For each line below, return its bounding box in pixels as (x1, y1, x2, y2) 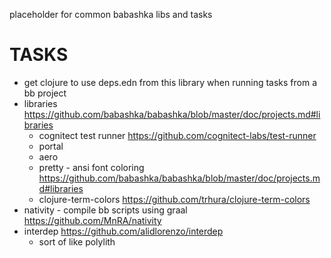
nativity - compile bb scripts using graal (23, 204, 188, 216)
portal (38, 140, 64, 152)
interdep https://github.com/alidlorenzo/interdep (23, 225, 224, 237)
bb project (23, 87, 67, 99)
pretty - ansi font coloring (38, 161, 145, 173)
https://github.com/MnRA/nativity (23, 214, 162, 226)
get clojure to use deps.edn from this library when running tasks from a (23, 76, 318, 88)
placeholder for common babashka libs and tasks (9, 9, 213, 20)
